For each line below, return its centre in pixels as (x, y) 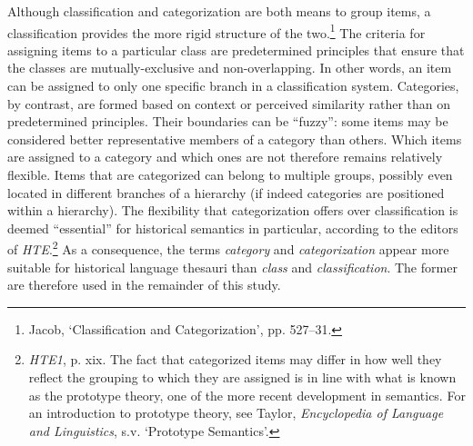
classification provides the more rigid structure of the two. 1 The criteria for (216, 31)
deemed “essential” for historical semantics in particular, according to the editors (233, 228)
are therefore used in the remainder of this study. (144, 285)
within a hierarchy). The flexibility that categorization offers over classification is (233, 210)
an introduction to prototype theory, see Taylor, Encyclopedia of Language (236, 413)
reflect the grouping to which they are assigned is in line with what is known (242, 377)
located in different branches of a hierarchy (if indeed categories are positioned (226, 192)
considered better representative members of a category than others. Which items (235, 139)
